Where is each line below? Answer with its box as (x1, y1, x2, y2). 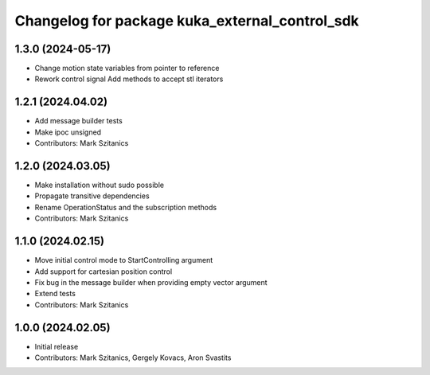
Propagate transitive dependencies (34, 191, 150, 201)
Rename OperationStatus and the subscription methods (34, 202, 217, 212)
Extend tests (34, 289, 76, 299)
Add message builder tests (34, 116, 123, 126)
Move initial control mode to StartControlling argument (34, 256, 213, 265)
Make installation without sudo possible (34, 180, 165, 190)
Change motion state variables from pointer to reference (34, 64, 220, 73)
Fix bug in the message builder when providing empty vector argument (34, 277, 268, 287)
